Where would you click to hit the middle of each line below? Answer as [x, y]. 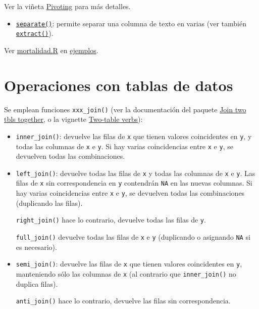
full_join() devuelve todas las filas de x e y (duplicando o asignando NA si [133, 237]
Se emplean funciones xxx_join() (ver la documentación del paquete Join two [125, 109]
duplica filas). [37, 283]
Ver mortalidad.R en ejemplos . [51, 50]
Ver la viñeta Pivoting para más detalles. [67, 6]
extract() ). [35, 33]
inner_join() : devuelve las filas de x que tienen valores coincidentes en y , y [134, 136]
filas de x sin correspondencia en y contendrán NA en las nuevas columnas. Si [134, 183]
